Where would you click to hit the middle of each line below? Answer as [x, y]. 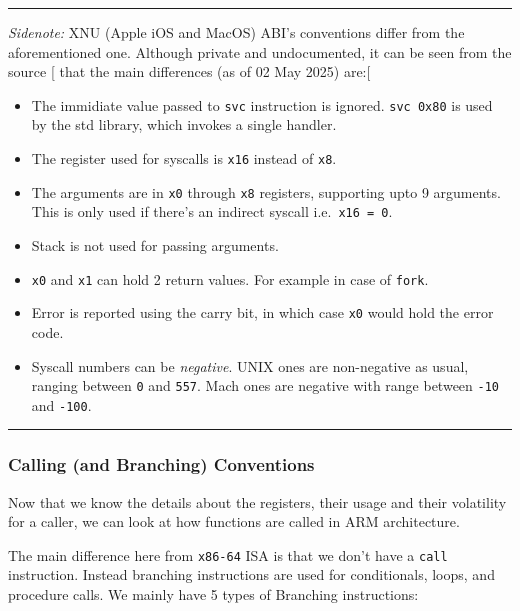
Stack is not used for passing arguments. [155, 245]
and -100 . [61, 404]
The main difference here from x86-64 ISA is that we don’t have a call [228, 554]
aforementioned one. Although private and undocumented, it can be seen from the [260, 51]
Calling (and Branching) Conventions [161, 464]
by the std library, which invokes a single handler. [184, 124]
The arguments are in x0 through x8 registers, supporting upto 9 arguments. [266, 191]
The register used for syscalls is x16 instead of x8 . [184, 158]
